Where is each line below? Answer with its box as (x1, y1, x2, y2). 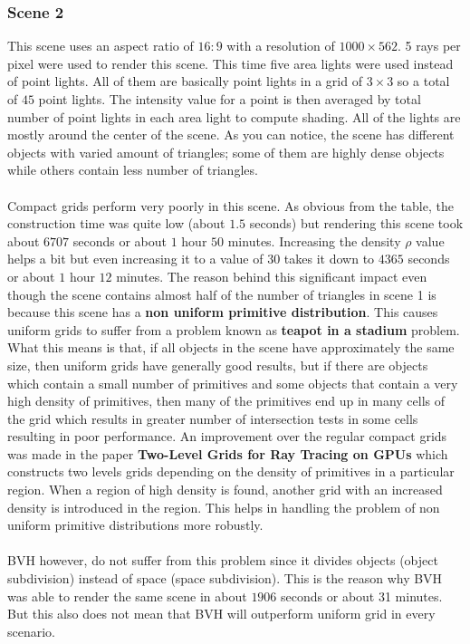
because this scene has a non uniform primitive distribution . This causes (7, 303, 438, 322)
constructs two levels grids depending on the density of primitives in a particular (7, 462, 455, 481)
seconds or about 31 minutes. (281, 586, 443, 605)
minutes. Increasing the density (227, 231, 401, 250)
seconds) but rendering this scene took (249, 214, 464, 233)
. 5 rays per (398, 36, 461, 55)
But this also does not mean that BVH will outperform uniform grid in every (7, 604, 436, 623)
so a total (397, 72, 450, 91)
